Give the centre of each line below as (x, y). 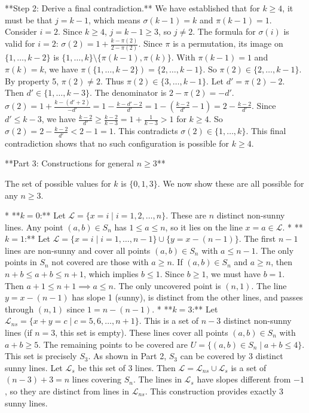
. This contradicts (146, 131)
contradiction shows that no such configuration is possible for (117, 143)
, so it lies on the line (204, 227)
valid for (20, 43)
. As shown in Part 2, (127, 356)
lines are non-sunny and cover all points (78, 250)
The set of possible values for (58, 183)
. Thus (112, 81)
